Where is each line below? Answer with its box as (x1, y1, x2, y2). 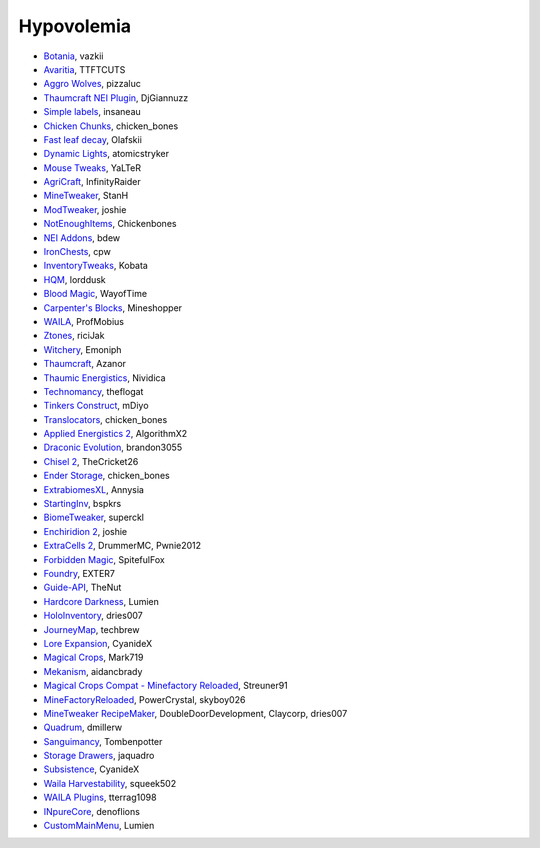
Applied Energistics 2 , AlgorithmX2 (43, 428, 188, 440)
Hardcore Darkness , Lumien (43, 595, 160, 607)
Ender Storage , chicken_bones (43, 470, 170, 482)
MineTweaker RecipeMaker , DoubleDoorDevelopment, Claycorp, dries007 (43, 707, 348, 719)
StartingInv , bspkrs (43, 498, 122, 510)
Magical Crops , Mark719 (43, 651, 144, 664)
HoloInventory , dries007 (43, 610, 144, 622)
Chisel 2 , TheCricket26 (43, 455, 139, 467)
